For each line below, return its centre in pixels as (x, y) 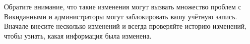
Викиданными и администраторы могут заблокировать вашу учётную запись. (121, 16)
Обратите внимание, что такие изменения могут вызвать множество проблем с (123, 6)
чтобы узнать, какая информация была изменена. (78, 35)
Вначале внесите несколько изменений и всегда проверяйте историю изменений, (125, 26)
